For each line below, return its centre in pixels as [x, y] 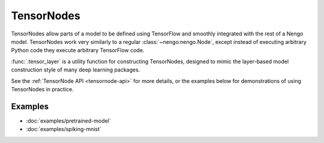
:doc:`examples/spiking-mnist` [64, 129]
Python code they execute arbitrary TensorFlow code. [78, 50]
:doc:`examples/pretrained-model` [68, 121]
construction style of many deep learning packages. [76, 70]
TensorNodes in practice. [43, 89]
